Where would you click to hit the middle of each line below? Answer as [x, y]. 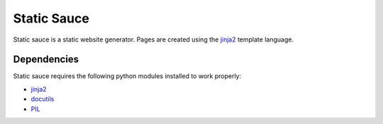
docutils [43, 99]
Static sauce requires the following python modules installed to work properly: [127, 76]
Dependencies [46, 60]
